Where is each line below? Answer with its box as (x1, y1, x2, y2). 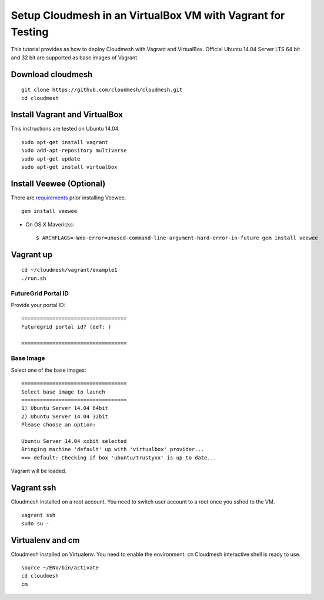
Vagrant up (11, 249, 53, 259)
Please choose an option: (21, 421, 96, 428)
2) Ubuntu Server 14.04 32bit (21, 413, 109, 420)
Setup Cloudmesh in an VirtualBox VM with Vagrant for (11, 9, 285, 22)
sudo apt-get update (21, 155, 81, 162)
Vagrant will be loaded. (11, 468, 67, 475)
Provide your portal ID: (11, 302, 66, 309)
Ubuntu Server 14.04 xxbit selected (21, 438, 127, 444)
